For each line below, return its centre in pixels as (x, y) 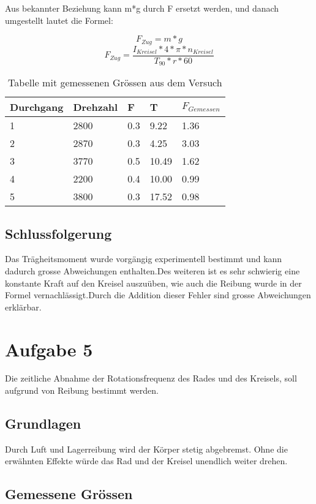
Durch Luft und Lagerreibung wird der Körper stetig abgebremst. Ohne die (146, 449)
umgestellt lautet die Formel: (59, 20)
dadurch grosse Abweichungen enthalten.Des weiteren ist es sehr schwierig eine (152, 270)
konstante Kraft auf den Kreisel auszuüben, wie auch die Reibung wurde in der (153, 283)
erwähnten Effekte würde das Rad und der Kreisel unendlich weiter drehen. (146, 461)
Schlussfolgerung (58, 233)
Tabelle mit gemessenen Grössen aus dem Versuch (115, 83)
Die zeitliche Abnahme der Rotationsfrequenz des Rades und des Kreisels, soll (151, 378)
